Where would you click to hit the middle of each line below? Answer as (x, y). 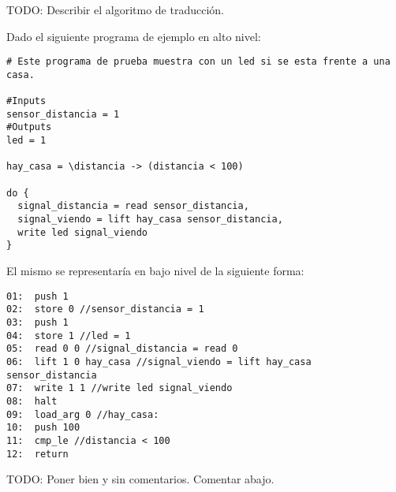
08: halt (32, 401)
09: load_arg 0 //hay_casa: (83, 414)
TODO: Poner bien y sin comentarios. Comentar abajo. (140, 479)
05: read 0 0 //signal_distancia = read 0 (122, 349)
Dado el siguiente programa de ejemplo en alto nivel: (134, 36)
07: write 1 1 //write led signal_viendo (120, 388)
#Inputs (26, 101)
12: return (37, 454)
